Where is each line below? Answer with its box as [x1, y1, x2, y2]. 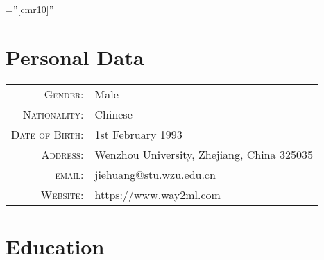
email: [55, 166, 84, 182]
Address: [41, 146, 84, 162]
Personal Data [6, 42, 144, 71]
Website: [40, 186, 84, 202]
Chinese [94, 105, 133, 122]
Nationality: [22, 105, 84, 122]
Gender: [44, 85, 84, 102]
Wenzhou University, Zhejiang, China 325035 [94, 146, 313, 162]
